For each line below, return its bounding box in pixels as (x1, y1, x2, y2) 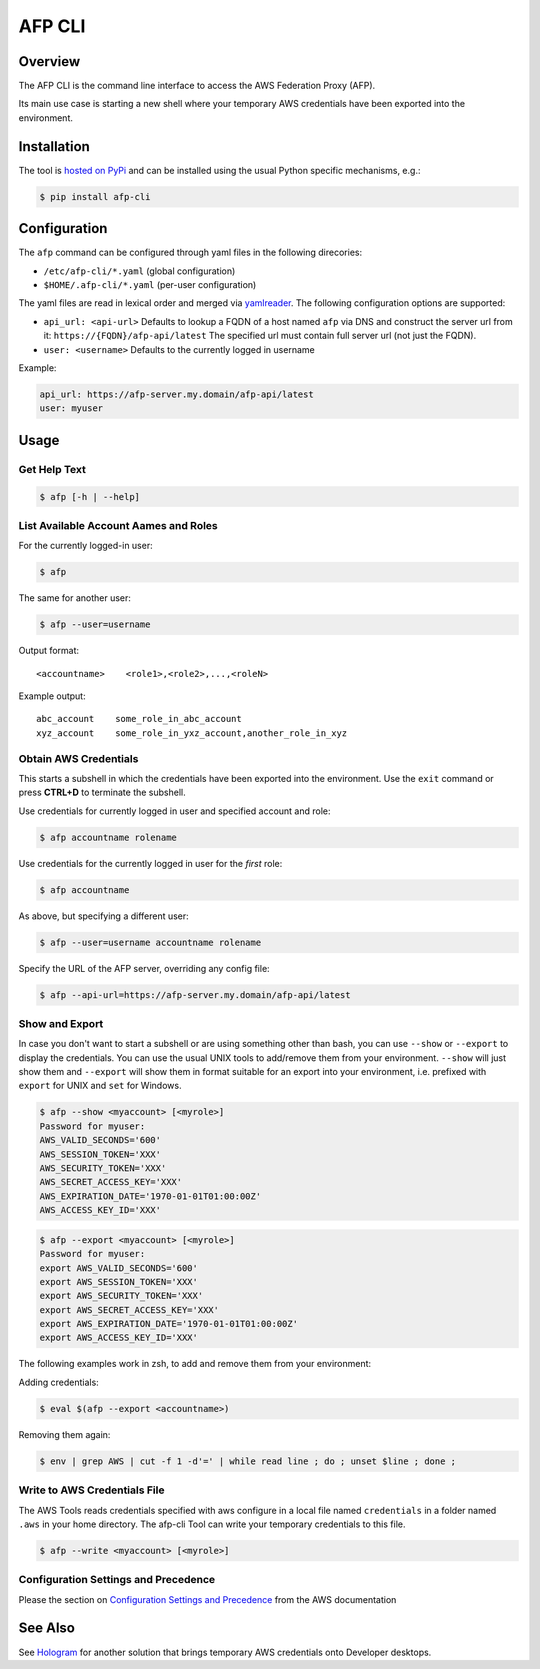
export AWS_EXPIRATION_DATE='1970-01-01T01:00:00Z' (39, 1318, 299, 1330)
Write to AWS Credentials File (18, 1483, 165, 1497)
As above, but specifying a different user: (18, 910, 189, 922)
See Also (18, 1620, 75, 1637)
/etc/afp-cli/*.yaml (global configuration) (43, 265, 236, 277)
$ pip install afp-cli (39, 191, 151, 202)
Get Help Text (18, 462, 87, 476)
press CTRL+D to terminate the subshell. (18, 786, 186, 799)
